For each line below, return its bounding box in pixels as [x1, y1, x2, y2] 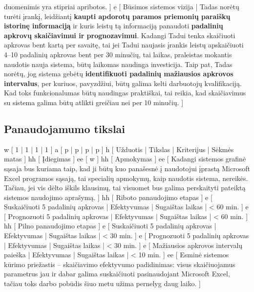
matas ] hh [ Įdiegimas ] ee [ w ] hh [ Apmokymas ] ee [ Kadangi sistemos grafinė [4, 154, 246, 164]
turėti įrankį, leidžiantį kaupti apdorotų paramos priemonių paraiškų [4, 11, 231, 21]
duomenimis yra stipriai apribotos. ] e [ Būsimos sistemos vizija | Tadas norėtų [4, 1, 239, 11]
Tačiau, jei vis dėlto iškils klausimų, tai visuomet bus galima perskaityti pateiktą [4, 182, 246, 193]
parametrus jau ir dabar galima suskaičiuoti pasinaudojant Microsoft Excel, [4, 269, 230, 279]
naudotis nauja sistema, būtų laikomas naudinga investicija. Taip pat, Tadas [4, 59, 233, 69]
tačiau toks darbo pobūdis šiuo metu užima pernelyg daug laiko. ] [4, 278, 201, 289]
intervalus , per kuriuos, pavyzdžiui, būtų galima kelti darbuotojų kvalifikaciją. [4, 78, 242, 88]
